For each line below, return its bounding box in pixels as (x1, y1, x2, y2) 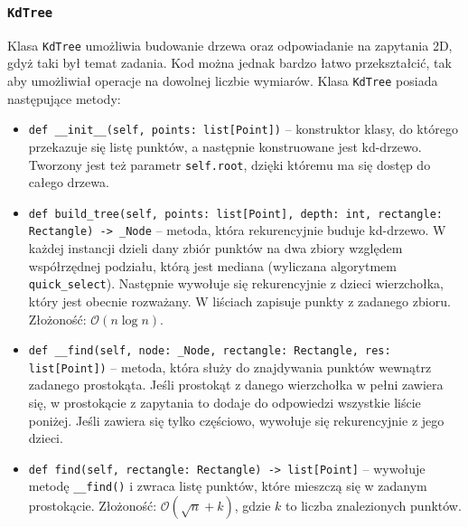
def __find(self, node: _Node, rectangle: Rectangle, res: (28, 344, 391, 358)
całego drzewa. (28, 173, 109, 192)
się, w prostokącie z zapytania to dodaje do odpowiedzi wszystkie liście (28, 393, 421, 412)
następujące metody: (7, 89, 121, 108)
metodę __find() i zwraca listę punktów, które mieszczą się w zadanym (28, 476, 427, 495)
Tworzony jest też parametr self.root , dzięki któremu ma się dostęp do (28, 155, 431, 174)
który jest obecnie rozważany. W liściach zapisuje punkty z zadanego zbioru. (28, 291, 451, 310)
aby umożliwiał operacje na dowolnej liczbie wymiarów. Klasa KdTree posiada (7, 71, 438, 90)
